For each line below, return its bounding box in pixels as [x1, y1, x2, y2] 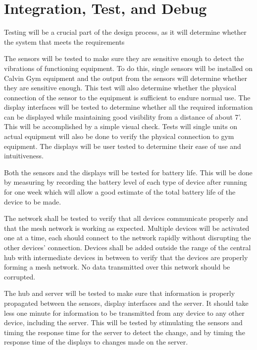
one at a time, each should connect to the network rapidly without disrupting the [4, 232, 251, 243]
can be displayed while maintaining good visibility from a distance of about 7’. [4, 111, 242, 122]
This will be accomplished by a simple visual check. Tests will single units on [4, 121, 238, 132]
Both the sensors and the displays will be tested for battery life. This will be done [4, 167, 253, 177]
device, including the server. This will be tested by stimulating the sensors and [4, 317, 243, 328]
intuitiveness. [4, 150, 44, 161]
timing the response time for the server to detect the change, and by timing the [4, 327, 245, 337]
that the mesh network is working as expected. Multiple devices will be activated [4, 222, 250, 233]
